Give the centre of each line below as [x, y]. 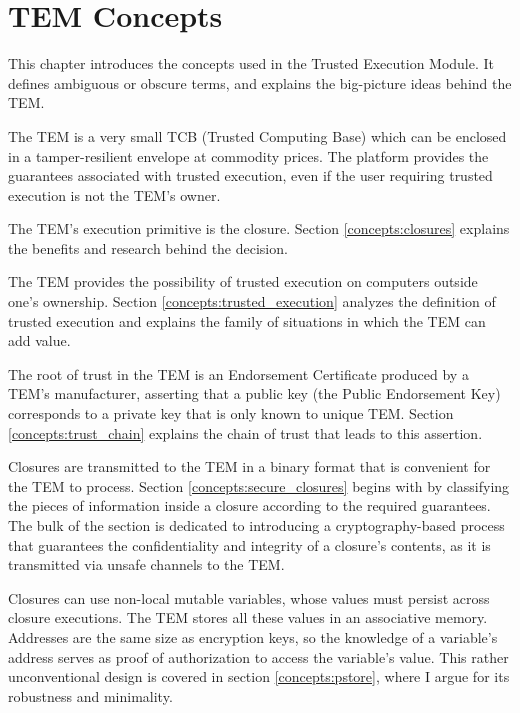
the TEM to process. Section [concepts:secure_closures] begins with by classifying [259, 485]
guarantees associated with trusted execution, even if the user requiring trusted [250, 175]
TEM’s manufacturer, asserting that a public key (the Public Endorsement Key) [254, 393]
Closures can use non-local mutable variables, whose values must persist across [249, 597]
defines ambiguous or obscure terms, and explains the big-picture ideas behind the [260, 82]
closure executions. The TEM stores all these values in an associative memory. [248, 617]
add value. [39, 340]
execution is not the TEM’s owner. [114, 194]
